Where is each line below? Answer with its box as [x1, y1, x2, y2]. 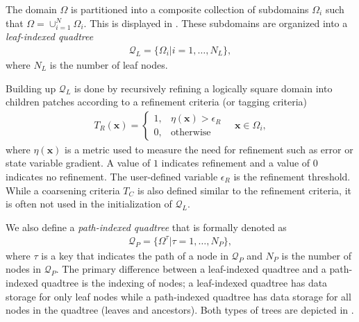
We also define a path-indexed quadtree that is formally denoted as [6, 219, 287, 234]
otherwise [170, 128, 211, 138]
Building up [6, 80, 56, 95]
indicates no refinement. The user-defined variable [6, 169, 218, 183]
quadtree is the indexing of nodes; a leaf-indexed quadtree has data [41, 276, 328, 290]
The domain [6, 2, 57, 16]
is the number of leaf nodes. [49, 57, 168, 71]
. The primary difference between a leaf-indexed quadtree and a [56, 262, 326, 276]
